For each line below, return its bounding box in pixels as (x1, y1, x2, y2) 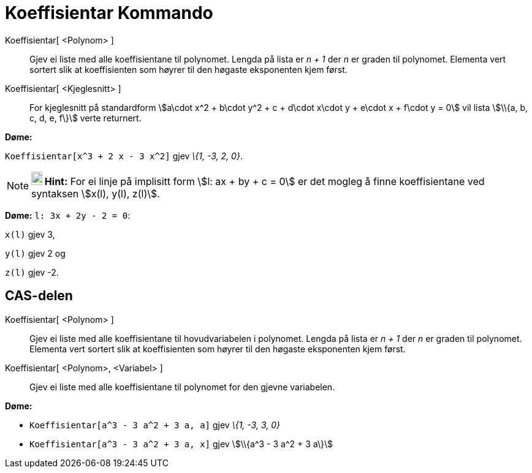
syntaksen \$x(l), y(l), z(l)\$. (31, 187, 160, 200)
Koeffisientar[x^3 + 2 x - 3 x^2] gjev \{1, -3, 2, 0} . (5, 150, 243, 161)
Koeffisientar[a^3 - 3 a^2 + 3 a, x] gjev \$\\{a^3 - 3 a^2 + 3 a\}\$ (29, 438, 333, 449)
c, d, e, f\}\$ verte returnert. (29, 112, 142, 123)
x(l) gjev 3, (5, 229, 55, 240)
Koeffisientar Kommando (5, 2, 213, 23)
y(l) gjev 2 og (5, 248, 66, 259)
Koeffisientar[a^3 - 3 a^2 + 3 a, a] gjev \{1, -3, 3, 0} (29, 419, 280, 430)
